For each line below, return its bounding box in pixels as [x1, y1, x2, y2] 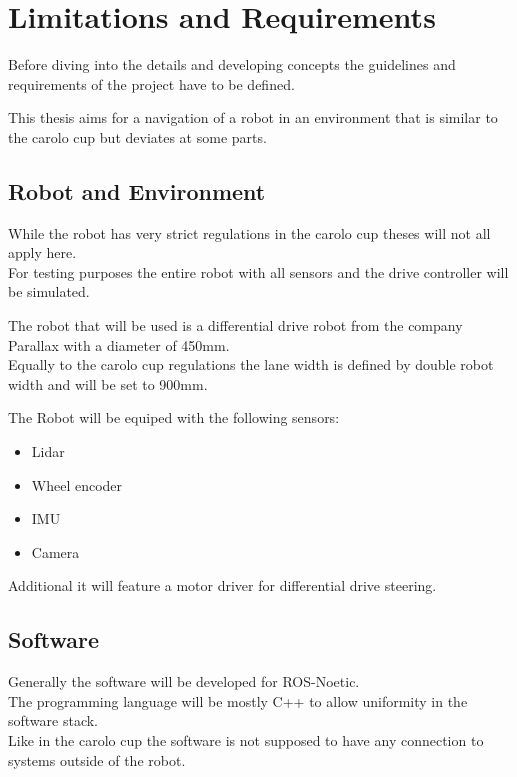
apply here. [8, 242, 77, 263]
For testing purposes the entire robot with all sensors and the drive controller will [8, 261, 509, 282]
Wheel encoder [31, 474, 123, 495]
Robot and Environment [8, 175, 266, 206]
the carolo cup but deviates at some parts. [8, 126, 267, 147]
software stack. [8, 710, 99, 731]
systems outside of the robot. [8, 749, 186, 770]
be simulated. [8, 281, 90, 302]
